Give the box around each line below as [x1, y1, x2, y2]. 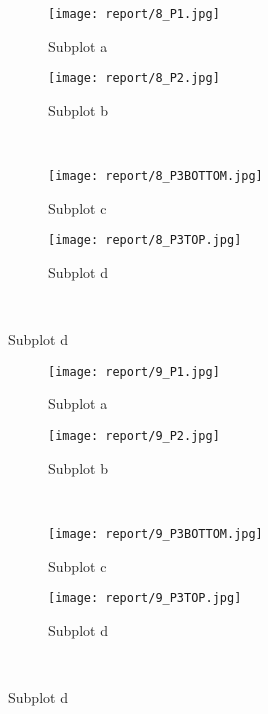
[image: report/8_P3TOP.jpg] [48, 233, 242, 248]
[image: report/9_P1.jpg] [48, 364, 220, 379]
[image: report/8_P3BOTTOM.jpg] [48, 169, 263, 184]
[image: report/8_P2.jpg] [48, 71, 220, 86]
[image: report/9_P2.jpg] [48, 429, 220, 444]
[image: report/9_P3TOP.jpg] [48, 591, 242, 606]
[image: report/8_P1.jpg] [48, 7, 220, 21]
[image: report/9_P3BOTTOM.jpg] [48, 526, 263, 541]
